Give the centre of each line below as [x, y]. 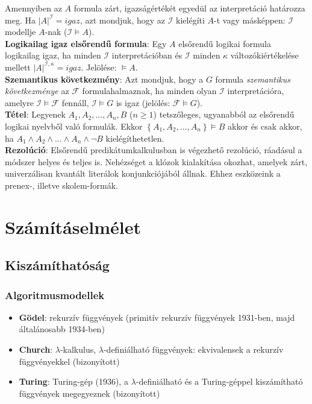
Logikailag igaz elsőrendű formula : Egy [86, 43]
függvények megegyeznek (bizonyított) [89, 393]
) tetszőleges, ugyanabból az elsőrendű [224, 114]
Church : [36, 349]
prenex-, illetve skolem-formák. [61, 185]
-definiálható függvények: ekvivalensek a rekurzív [193, 349]
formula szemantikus [253, 79]
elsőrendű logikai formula [225, 43]
